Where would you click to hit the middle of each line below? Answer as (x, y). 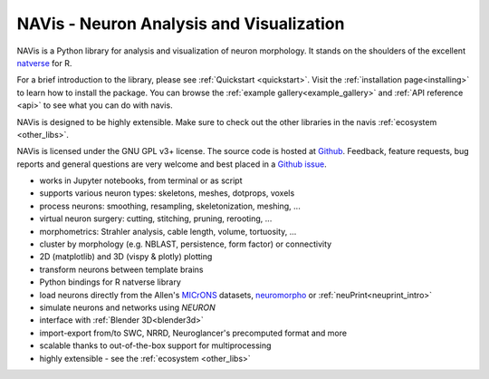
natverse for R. (44, 63)
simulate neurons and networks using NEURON (128, 307)
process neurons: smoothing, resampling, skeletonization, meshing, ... (170, 206)
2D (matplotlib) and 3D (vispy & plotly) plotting (126, 257)
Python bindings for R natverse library (110, 282)
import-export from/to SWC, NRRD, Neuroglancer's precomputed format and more (193, 333)
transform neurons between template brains (121, 269)
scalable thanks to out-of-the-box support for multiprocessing (155, 345)
